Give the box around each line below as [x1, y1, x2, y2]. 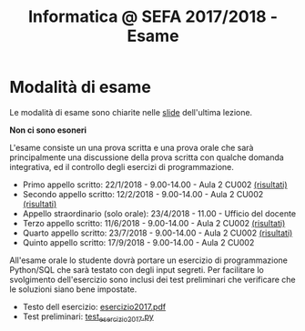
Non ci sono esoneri [9, 125, 87, 135]
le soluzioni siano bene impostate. [9, 284, 137, 295]
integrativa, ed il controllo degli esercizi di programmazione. [9, 161, 235, 172]
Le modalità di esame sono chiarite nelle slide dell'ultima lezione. [9, 106, 253, 117]
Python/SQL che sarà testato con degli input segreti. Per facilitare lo [9, 264, 264, 275]
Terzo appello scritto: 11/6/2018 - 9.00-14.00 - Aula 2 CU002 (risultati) [22, 217, 286, 228]
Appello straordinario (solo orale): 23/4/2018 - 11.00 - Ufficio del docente [22, 207, 297, 219]
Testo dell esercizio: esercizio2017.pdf [22, 301, 167, 312]
